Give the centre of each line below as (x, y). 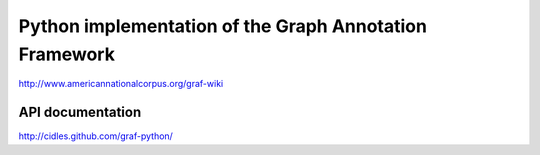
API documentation (80, 112)
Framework (66, 54)
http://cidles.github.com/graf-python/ (96, 136)
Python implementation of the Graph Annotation (222, 26)
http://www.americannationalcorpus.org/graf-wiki (121, 84)
